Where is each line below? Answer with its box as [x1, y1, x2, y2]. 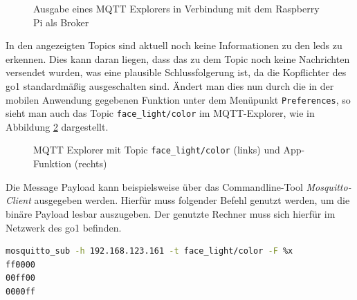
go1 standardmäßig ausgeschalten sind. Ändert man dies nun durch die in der [6, 78, 334, 93]
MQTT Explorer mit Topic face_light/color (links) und [33, 142, 280, 157]
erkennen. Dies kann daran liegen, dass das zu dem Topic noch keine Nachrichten [6, 51, 350, 66]
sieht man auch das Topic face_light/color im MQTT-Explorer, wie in [6, 106, 315, 120]
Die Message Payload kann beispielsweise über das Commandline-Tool [6, 179, 303, 194]
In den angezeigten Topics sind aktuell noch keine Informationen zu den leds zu [6, 38, 342, 53]
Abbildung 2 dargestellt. [6, 119, 109, 133]
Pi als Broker [33, 15, 89, 29]
